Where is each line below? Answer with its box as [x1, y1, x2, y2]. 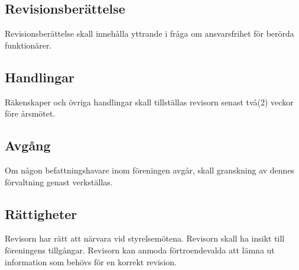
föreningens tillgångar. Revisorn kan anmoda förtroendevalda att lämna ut [5, 243, 275, 256]
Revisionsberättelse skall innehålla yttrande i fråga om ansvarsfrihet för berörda [5, 27, 294, 40]
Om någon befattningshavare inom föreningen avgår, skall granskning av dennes [5, 163, 295, 176]
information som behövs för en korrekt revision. [5, 255, 177, 268]
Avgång [5, 136, 51, 155]
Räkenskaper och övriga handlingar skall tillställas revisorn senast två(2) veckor [5, 95, 294, 108]
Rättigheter [5, 204, 77, 223]
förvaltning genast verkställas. [5, 175, 113, 188]
